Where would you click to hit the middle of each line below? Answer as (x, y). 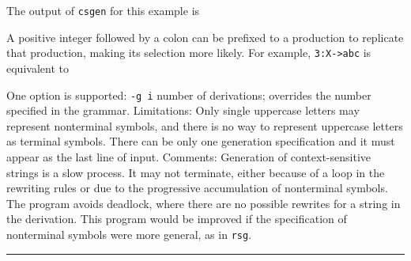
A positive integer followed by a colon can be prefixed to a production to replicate (205, 37)
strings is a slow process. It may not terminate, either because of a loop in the (196, 172)
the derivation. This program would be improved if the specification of (177, 219)
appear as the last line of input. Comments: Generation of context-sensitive (189, 156)
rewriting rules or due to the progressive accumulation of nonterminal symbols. (197, 188)
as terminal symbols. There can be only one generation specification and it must (201, 141)
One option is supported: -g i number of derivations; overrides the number (189, 95)
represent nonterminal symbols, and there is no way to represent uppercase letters (205, 125)
